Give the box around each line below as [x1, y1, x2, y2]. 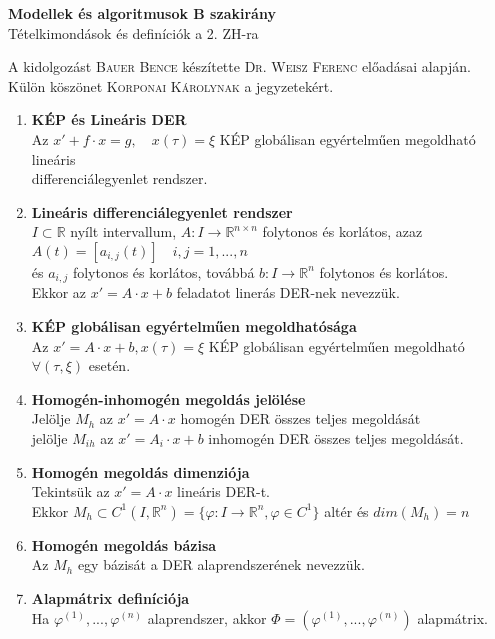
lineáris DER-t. [177, 481, 270, 502]
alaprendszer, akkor [147, 607, 267, 628]
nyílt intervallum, [70, 221, 177, 242]
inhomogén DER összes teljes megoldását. [208, 427, 464, 448]
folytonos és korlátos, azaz [262, 221, 423, 242]
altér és [324, 500, 369, 521]
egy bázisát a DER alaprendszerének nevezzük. [77, 554, 365, 575]
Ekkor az [31, 282, 87, 303]
